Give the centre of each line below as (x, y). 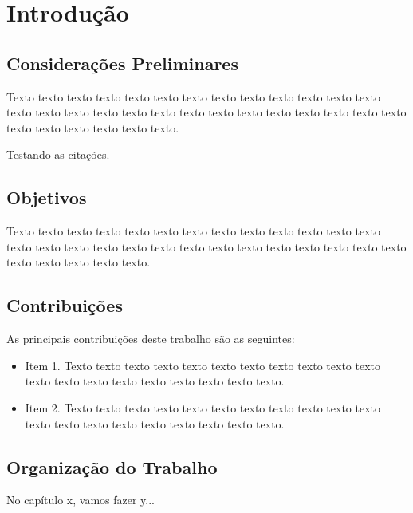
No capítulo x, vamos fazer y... (81, 500)
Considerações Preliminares (122, 63)
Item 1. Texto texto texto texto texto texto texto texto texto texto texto (203, 365)
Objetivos (47, 197)
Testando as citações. (58, 154)
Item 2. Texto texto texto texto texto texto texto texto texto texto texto (203, 407)
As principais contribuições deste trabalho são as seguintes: (151, 339)
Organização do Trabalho (112, 466)
